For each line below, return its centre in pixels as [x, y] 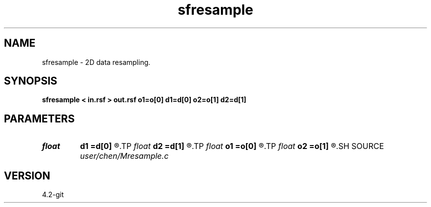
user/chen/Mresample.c [124, 156]
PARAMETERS [39, 118]
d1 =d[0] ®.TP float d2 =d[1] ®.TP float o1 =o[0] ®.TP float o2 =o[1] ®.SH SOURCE [232, 146]
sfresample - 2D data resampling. [96, 62]
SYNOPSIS [31, 81]
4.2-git [53, 195]
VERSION [27, 176]
